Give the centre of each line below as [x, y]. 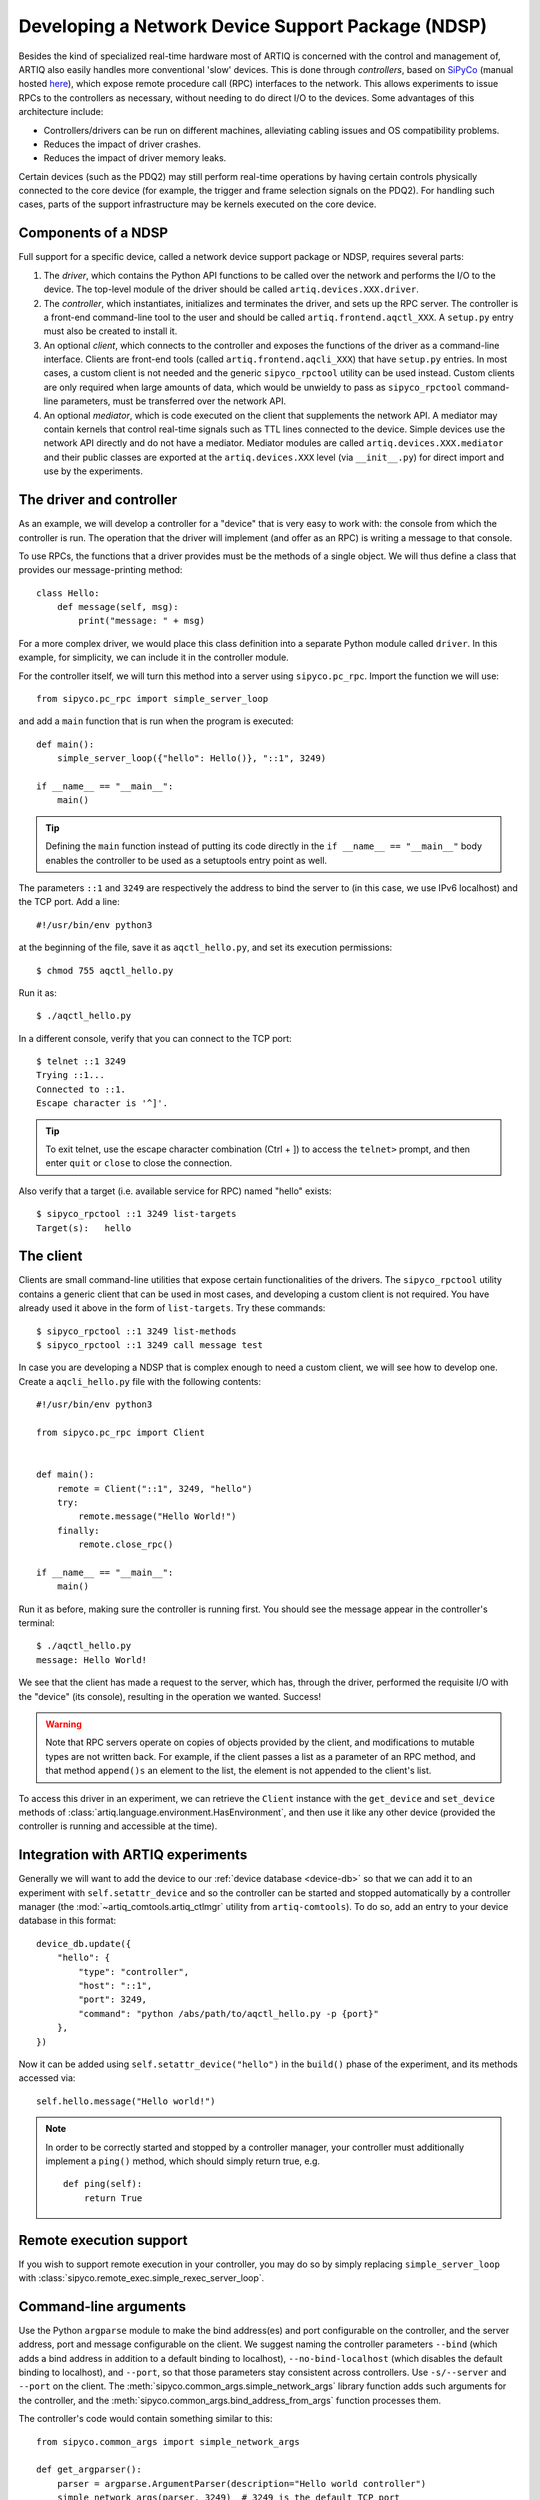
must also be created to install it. [110, 331]
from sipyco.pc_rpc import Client [120, 1432]
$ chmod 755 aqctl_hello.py [105, 970]
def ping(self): [103, 2184]
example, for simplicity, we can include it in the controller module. [153, 657]
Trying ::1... [70, 1075]
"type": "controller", [134, 1971]
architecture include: [61, 112]
